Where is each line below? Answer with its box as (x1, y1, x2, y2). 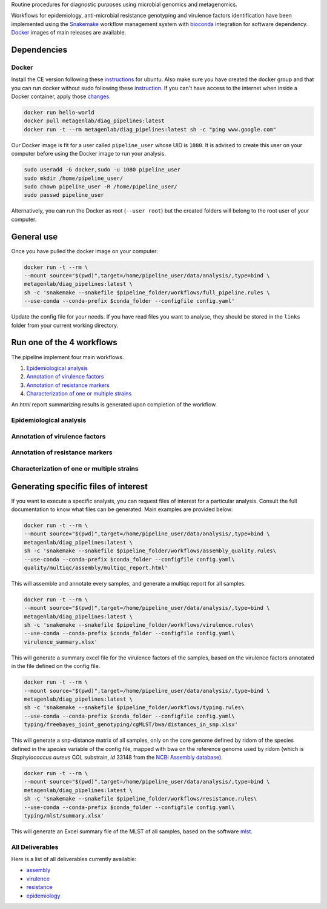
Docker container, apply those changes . (11, 93, 111, 100)
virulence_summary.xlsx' (24, 638, 98, 645)
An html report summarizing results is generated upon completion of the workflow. (11, 401, 217, 408)
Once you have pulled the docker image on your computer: (11, 247, 159, 254)
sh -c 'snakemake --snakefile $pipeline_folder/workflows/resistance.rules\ (24, 795, 257, 802)
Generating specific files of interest (11, 481, 148, 492)
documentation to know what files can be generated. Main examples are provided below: (11, 506, 233, 513)
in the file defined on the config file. (11, 663, 101, 670)
